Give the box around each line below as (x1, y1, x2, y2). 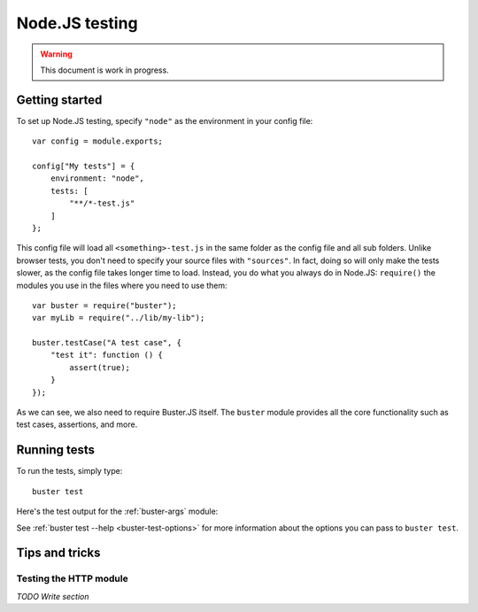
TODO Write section (16, 591, 89, 601)
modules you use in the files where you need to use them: (16, 280, 227, 291)
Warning (40, 49, 73, 59)
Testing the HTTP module (16, 572, 128, 585)
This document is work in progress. (40, 65, 170, 75)
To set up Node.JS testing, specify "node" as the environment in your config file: (16, 115, 313, 126)
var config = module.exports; (32, 136, 164, 146)
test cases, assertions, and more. (16, 419, 138, 430)
